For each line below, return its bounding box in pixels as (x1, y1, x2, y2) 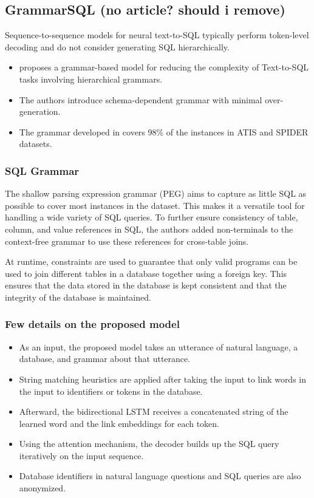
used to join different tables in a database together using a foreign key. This (5, 267, 287, 279)
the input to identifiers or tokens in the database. (19, 384, 203, 397)
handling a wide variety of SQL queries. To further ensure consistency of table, (5, 211, 298, 223)
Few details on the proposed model (5, 316, 180, 332)
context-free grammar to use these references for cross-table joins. (5, 234, 249, 247)
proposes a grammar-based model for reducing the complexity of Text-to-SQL (19, 61, 309, 73)
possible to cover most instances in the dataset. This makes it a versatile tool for (5, 199, 305, 211)
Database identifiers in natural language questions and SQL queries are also (19, 469, 301, 482)
